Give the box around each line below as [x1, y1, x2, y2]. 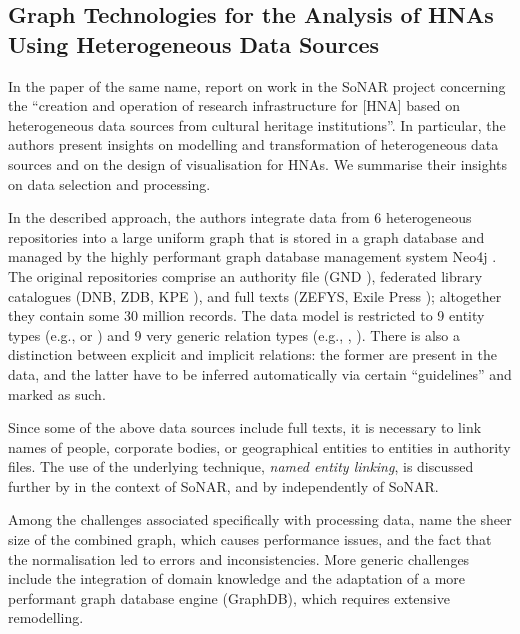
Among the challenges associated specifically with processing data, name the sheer [8, 509, 512, 530]
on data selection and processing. [8, 173, 211, 194]
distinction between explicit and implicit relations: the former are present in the [8, 344, 497, 365]
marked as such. [8, 383, 106, 404]
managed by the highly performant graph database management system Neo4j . [8, 246, 497, 267]
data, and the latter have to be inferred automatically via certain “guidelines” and [8, 363, 512, 384]
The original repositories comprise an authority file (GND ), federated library [8, 265, 483, 286]
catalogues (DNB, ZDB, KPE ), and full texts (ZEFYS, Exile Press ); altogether [8, 285, 502, 306]
